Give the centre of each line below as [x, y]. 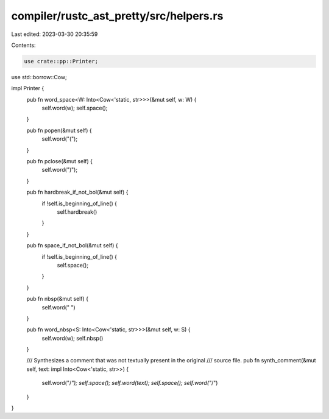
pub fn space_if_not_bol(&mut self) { [72, 245]
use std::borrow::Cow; [39, 77]
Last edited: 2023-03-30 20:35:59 [55, 34]
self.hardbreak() [77, 212]
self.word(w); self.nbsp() [73, 338]
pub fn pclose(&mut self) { [59, 161]
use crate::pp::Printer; [61, 61]
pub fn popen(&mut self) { [59, 130]
